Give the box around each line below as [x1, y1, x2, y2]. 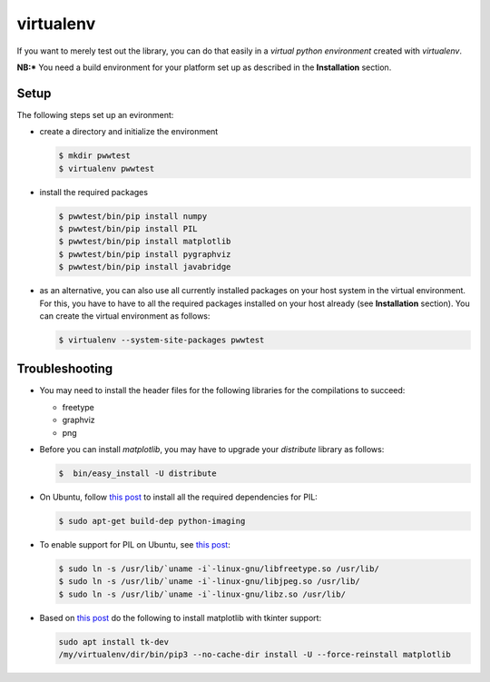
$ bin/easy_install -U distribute [58, 468, 217, 479]
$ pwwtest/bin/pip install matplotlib [58, 236, 231, 247]
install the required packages [39, 186, 149, 197]
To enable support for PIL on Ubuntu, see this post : [39, 539, 230, 549]
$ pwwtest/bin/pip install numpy [58, 211, 208, 222]
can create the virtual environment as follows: [39, 310, 211, 321]
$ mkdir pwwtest [58, 151, 132, 161]
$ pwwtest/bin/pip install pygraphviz [58, 249, 231, 259]
